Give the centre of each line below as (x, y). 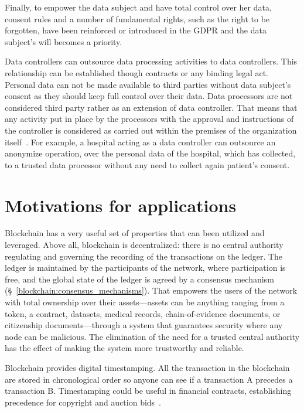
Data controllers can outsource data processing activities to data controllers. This (151, 61)
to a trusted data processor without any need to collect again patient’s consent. (147, 164)
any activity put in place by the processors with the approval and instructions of (149, 119)
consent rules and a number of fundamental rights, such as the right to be (137, 18)
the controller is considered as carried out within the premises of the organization (151, 130)
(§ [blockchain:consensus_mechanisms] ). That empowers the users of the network (151, 290)
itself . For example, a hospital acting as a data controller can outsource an (140, 142)
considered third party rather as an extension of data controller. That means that (151, 107)
